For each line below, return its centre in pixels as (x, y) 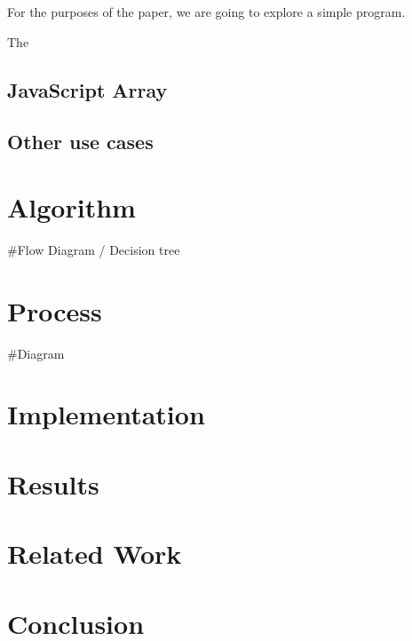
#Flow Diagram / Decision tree (94, 249)
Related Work (95, 554)
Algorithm (71, 206)
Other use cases (80, 142)
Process (55, 310)
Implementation (106, 414)
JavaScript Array (87, 89)
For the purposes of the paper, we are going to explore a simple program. (206, 12)
